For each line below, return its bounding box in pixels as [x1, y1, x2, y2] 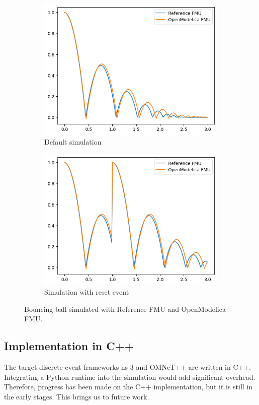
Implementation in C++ [4, 338, 134, 354]
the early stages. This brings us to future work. [4, 391, 149, 401]
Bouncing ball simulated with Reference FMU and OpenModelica [24, 303, 226, 314]
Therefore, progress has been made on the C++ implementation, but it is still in [4, 381, 253, 392]
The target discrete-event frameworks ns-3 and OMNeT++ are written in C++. [4, 362, 251, 372]
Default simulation [44, 137, 102, 147]
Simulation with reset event [44, 287, 129, 297]
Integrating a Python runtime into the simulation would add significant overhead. [4, 371, 255, 382]
